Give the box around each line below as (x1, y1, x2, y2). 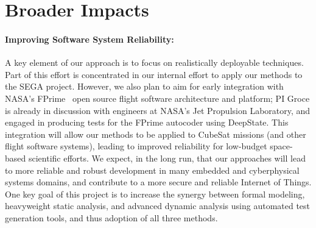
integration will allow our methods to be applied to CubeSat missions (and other (5, 127, 306, 140)
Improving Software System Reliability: (5, 32, 174, 45)
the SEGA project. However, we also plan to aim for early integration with (5, 80, 284, 93)
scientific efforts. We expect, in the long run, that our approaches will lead (28, 151, 306, 164)
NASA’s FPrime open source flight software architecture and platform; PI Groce (5, 91, 310, 104)
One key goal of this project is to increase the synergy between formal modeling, (5, 187, 305, 200)
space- (270, 140, 293, 152)
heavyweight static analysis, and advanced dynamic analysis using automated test (5, 199, 311, 212)
